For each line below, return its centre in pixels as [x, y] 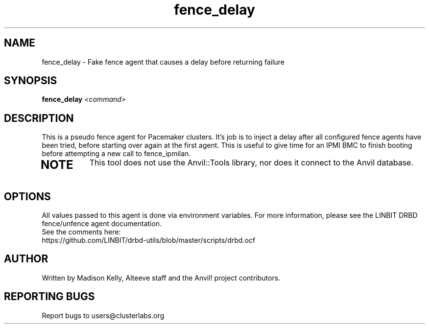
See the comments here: [81, 232]
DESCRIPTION [39, 118]
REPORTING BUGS [49, 297]
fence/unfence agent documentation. [102, 224]
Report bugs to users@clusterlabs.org [103, 315]
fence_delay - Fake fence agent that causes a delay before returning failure [163, 62]
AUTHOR [26, 259]
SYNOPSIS [31, 81]
